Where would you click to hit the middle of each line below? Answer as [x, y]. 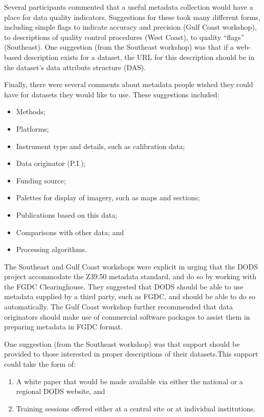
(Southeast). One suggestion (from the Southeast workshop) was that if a [119, 47]
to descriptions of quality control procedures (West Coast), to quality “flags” [124, 37]
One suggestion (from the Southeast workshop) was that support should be [122, 343]
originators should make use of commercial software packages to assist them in [127, 316]
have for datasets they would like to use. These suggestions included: [112, 94]
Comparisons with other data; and [70, 232]
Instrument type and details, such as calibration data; [101, 146]
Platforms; [32, 128]
